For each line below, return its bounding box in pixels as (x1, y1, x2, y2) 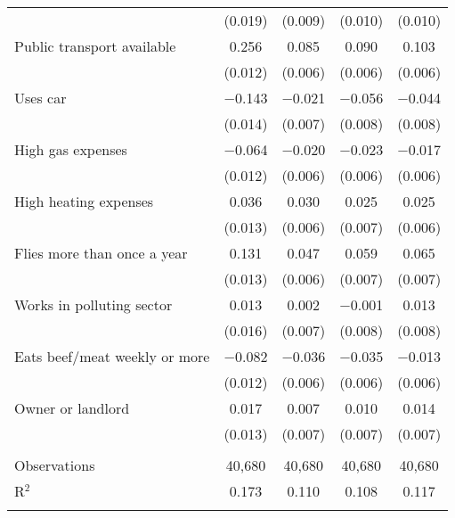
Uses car (14, 87, 67, 108)
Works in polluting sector (14, 294, 173, 315)
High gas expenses (14, 139, 127, 160)
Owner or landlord (14, 398, 130, 418)
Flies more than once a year (14, 243, 188, 263)
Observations (14, 455, 95, 475)
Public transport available (14, 36, 176, 56)
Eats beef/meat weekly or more (14, 346, 210, 366)
